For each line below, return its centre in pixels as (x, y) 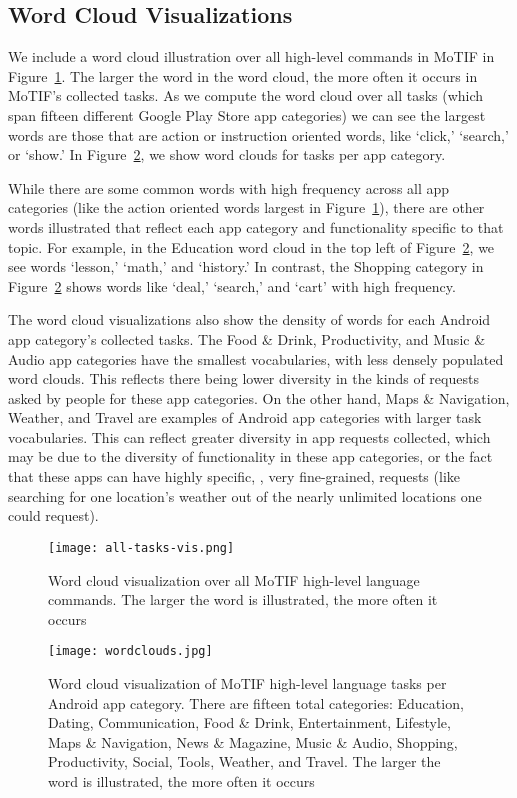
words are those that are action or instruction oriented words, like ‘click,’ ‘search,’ (258, 134)
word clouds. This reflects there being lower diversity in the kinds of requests (243, 378)
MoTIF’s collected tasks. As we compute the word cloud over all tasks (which (246, 95)
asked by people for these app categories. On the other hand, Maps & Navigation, (259, 397)
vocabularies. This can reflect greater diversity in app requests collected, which (249, 436)
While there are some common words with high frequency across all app (229, 187)
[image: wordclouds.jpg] (130, 651)
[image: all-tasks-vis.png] (141, 547)
